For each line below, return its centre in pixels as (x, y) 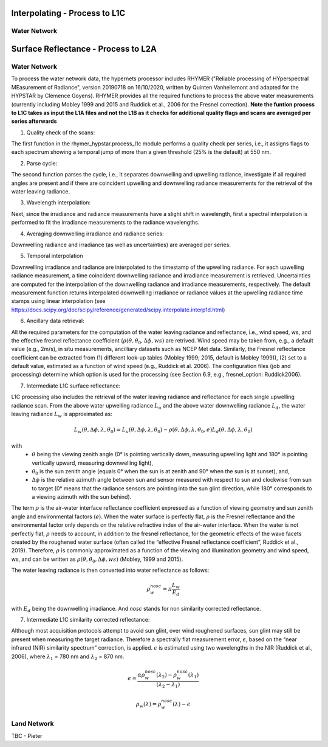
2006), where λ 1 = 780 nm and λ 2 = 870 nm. (68, 657)
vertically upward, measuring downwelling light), (93, 463)
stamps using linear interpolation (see (58, 301)
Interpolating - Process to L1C (68, 13)
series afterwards (34, 121)
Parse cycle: (42, 163)
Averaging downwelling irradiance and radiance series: (95, 234)
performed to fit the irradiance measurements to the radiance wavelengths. (105, 223)
